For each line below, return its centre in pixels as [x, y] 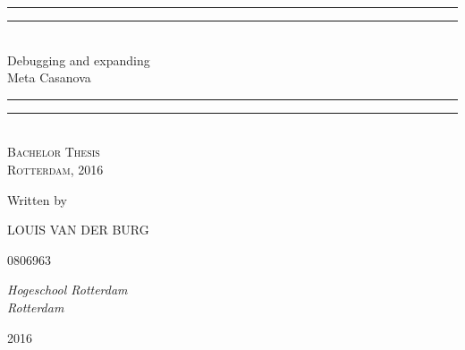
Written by [37, 199]
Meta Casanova [49, 77]
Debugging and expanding [79, 60]
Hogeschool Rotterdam [68, 290]
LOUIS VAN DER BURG [78, 230]
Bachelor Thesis [54, 152]
